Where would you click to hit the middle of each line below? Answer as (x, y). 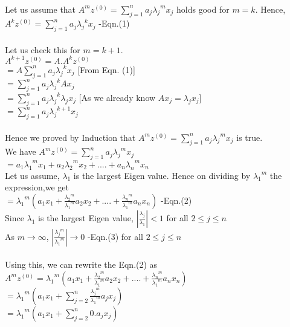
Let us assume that (40, 9)
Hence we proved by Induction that (70, 137)
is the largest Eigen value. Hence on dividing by (162, 175)
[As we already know (117, 97)
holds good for (203, 9)
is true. (250, 137)
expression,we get (37, 187)
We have (21, 151)
